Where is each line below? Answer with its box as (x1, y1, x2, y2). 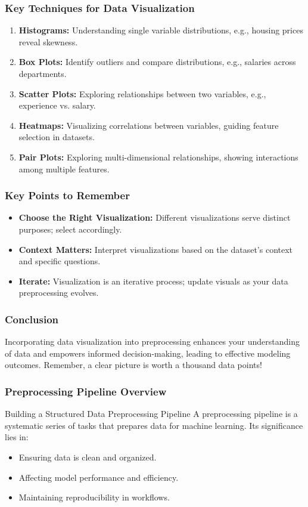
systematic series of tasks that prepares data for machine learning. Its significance (5, 419, 303, 431)
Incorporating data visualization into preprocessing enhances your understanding (5, 335, 300, 348)
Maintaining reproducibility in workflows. (18, 491, 170, 503)
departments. (18, 67, 67, 79)
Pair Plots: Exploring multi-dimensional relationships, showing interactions (18, 150, 298, 163)
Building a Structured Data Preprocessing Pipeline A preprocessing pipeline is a (5, 407, 298, 420)
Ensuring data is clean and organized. (18, 450, 157, 463)
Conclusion (5, 311, 58, 326)
